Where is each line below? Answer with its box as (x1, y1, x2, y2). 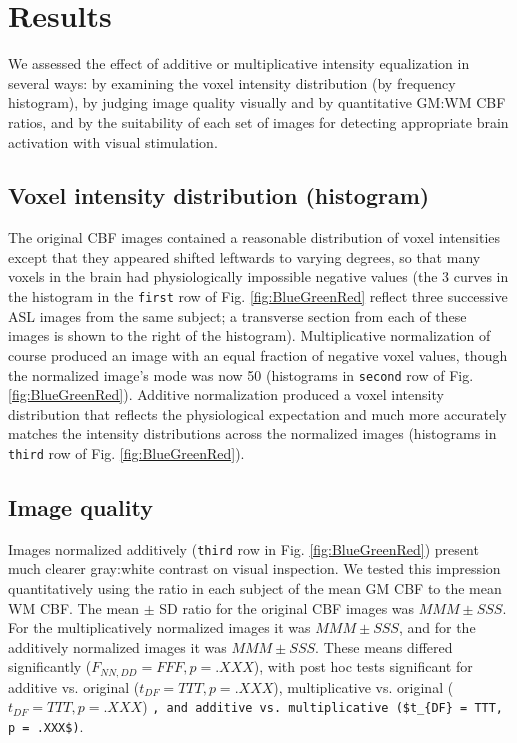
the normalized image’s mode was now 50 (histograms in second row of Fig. (8, 364, 474, 385)
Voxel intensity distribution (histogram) (8, 180, 430, 211)
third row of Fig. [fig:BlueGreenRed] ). (8, 442, 245, 463)
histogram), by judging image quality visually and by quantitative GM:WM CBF (8, 92, 506, 113)
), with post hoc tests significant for (253, 656, 473, 677)
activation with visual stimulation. (8, 131, 218, 152)
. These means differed (315, 636, 453, 657)
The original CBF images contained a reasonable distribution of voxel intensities (8, 227, 501, 248)
